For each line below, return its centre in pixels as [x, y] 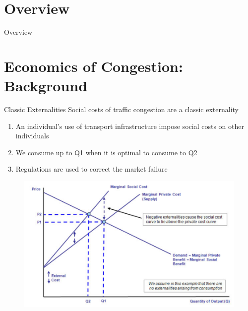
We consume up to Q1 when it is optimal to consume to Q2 [106, 152]
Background [46, 86]
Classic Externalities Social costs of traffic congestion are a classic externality [122, 109]
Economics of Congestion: [93, 66]
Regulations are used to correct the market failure [92, 169]
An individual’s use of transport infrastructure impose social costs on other [130, 126]
